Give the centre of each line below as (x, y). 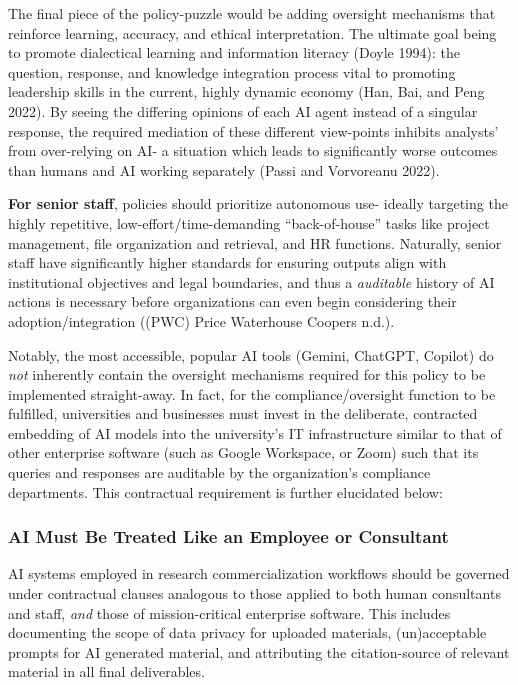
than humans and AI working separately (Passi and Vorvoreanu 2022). (224, 169)
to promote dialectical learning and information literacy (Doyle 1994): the (234, 52)
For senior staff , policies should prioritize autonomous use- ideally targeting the (258, 203)
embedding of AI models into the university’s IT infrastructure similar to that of (255, 432)
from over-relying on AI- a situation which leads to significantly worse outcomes (253, 150)
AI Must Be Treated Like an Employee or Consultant (228, 536)
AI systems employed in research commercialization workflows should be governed (259, 573)
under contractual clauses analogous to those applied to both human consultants (254, 593)
